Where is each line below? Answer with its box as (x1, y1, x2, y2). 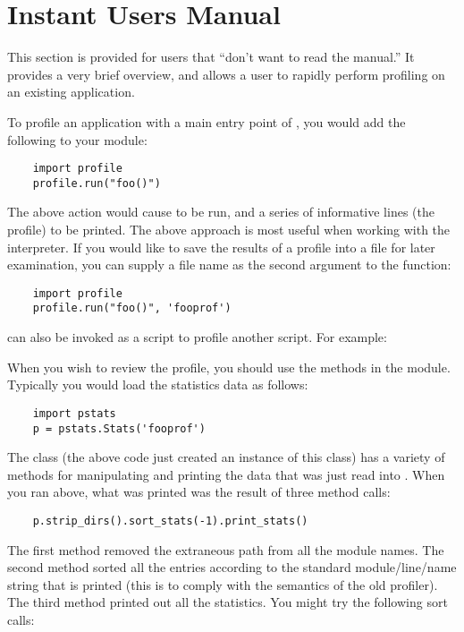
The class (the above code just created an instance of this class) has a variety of (7, 448, 445, 466)
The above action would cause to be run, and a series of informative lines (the (7, 202, 434, 221)
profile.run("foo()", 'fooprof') (32, 302, 232, 315)
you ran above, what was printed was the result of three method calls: (7, 483, 391, 501)
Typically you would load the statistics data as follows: (7, 375, 308, 394)
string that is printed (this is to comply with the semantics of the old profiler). (7, 575, 438, 594)
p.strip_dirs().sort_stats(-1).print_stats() (32, 514, 308, 527)
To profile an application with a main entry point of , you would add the (7, 112, 406, 131)
